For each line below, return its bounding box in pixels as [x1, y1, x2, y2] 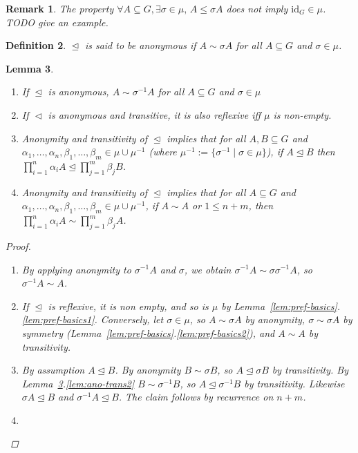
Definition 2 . [6, 38, 66, 52]
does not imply [226, 1, 288, 15]
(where [149, 144, 177, 159]
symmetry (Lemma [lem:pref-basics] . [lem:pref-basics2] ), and [21, 325, 275, 340]
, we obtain [184, 262, 232, 276]
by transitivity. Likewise [244, 376, 345, 390]
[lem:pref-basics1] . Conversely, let [21, 312, 164, 327]
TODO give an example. [6, 15, 109, 29]
